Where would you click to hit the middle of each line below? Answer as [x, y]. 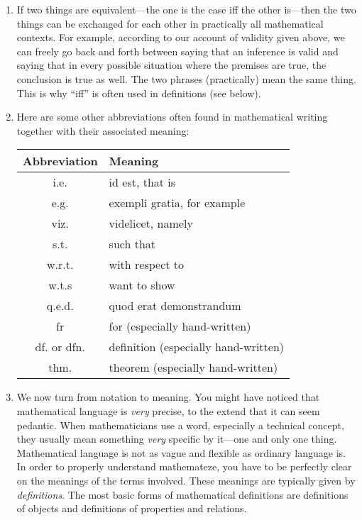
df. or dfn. [60, 347]
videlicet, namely [151, 223]
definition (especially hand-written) [197, 347]
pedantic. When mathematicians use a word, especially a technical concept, [180, 425]
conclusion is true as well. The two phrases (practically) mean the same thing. [186, 78]
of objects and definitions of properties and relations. [132, 508]
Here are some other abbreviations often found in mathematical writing [172, 117]
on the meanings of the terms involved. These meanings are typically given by [186, 480]
